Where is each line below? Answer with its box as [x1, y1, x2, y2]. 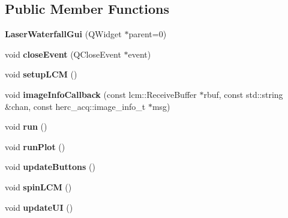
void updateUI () [5, 201, 73, 213]
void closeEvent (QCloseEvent [5, 47, 121, 60]
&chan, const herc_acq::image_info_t [5, 100, 146, 112]
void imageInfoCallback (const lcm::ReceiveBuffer [5, 88, 197, 100]
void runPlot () [5, 140, 65, 153]
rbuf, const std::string [203, 88, 283, 100]
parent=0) [128, 28, 167, 40]
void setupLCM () [5, 68, 77, 80]
